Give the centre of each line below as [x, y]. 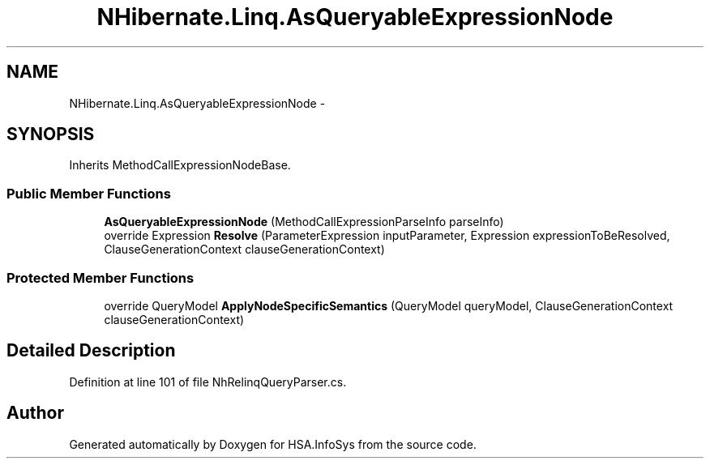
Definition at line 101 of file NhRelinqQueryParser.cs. [208, 382]
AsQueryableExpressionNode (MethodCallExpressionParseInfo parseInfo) [304, 222]
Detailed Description [91, 351]
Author [35, 413]
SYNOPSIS [51, 134]
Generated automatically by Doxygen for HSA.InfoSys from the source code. [273, 444]
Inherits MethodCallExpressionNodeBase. [180, 165]
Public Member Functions [89, 193]
